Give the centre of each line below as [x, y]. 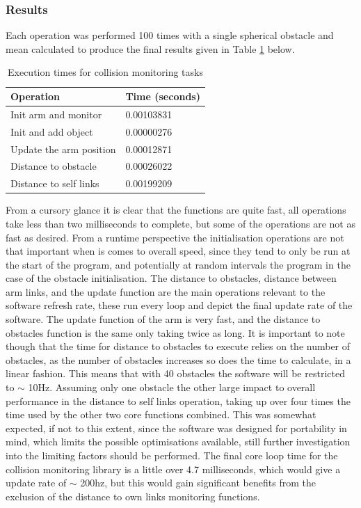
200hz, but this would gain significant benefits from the [198, 483]
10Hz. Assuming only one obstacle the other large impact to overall [172, 387]
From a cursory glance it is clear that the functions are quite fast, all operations [176, 210]
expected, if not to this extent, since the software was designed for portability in [176, 428]
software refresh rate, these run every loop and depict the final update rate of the [179, 305]
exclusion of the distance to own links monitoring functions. [133, 496]
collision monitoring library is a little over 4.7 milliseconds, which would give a [173, 469]
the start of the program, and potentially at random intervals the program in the [178, 264]
